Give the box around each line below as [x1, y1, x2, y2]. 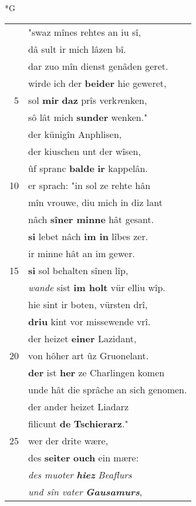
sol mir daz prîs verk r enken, [28, 93, 147, 107]
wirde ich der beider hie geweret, [28, 76, 167, 90]
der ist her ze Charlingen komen [28, 365, 165, 379]
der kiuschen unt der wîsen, [28, 144, 141, 158]
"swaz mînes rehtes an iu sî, [28, 25, 141, 39]
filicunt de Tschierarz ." [28, 416, 129, 430]
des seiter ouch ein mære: [28, 450, 139, 464]
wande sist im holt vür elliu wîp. [28, 280, 165, 294]
